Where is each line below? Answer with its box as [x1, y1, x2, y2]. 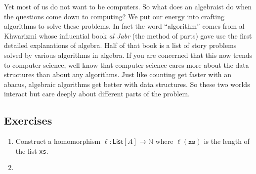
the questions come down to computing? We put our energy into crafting [4, 11, 224, 21]
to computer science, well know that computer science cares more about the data [4, 59, 249, 70]
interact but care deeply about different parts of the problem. [4, 88, 190, 99]
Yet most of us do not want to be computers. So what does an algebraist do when [4, 1, 252, 11]
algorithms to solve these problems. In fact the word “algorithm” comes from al [4, 21, 245, 31]
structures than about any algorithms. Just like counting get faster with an [4, 69, 232, 80]
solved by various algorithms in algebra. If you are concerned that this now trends [4, 49, 253, 60]
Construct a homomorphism [15, 136, 101, 146]
